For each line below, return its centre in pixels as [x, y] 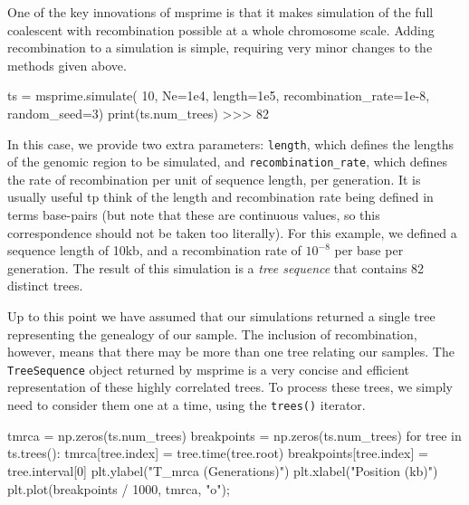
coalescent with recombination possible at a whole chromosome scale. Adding [221, 29]
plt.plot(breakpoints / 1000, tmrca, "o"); [119, 488]
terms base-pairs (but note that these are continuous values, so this [194, 215]
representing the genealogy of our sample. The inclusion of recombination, [212, 333]
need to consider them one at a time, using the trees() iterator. [187, 405]
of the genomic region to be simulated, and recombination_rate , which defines [228, 162]
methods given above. [67, 65]
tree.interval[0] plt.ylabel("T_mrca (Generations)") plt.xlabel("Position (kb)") [223, 470]
